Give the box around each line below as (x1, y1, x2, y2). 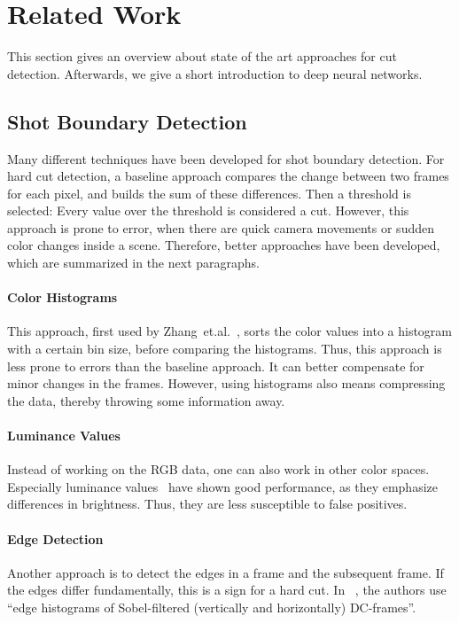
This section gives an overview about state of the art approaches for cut (7, 47, 397, 66)
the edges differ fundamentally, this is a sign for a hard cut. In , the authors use (7, 580, 447, 599)
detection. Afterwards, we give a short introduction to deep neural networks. (7, 64, 423, 82)
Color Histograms (7, 288, 118, 307)
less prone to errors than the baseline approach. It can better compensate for (7, 356, 424, 375)
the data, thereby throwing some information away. (7, 391, 285, 409)
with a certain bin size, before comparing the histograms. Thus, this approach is (7, 339, 442, 358)
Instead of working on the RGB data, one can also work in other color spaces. (7, 460, 430, 479)
